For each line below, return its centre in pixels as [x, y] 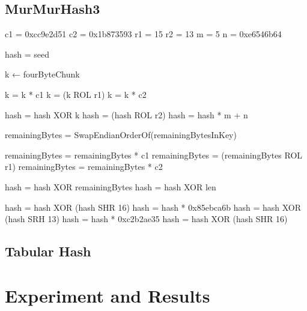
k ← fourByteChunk [42, 74]
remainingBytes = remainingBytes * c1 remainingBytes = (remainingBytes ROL [154, 155]
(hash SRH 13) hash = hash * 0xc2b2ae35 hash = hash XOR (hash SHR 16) [146, 219]
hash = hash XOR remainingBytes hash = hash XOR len [111, 186]
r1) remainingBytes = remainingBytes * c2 [84, 167]
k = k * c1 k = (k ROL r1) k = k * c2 [76, 94]
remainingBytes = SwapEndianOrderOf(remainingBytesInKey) [121, 135]
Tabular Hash [48, 251]
